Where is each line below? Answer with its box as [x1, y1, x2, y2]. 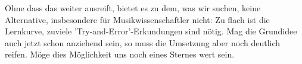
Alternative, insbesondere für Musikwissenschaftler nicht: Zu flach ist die [5, 13, 270, 25]
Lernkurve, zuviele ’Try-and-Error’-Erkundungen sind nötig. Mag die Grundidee [5, 25, 297, 37]
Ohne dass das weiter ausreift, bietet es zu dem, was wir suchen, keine [5, 2, 261, 14]
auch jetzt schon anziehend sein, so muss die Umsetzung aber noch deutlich [5, 36, 281, 49]
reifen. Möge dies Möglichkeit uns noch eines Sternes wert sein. [5, 48, 235, 60]
